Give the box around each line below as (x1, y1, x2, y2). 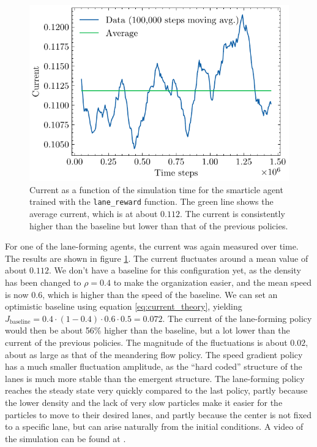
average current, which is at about (29, 207, 158, 220)
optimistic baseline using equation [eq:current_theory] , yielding (5, 300, 242, 313)
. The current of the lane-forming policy (162, 311, 312, 324)
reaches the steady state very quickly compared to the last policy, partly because (5, 384, 308, 397)
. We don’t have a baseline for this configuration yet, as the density (48, 264, 301, 277)
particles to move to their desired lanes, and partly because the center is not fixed (5, 408, 312, 421)
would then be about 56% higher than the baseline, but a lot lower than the (5, 324, 290, 337)
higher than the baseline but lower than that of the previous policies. (29, 219, 288, 232)
